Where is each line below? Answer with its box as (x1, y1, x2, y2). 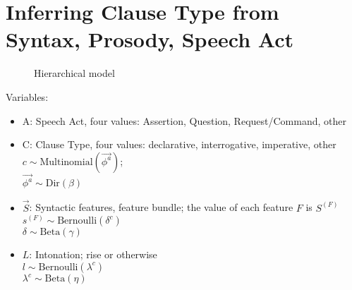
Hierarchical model (34, 66, 115, 80)
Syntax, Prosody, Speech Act (6, 25, 294, 54)
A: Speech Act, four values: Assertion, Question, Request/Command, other (22, 113, 346, 128)
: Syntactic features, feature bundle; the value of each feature (29, 200, 293, 215)
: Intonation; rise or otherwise (29, 247, 157, 262)
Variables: (6, 89, 49, 104)
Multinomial (40, 157, 93, 167)
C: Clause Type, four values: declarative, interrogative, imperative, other (22, 137, 336, 152)
